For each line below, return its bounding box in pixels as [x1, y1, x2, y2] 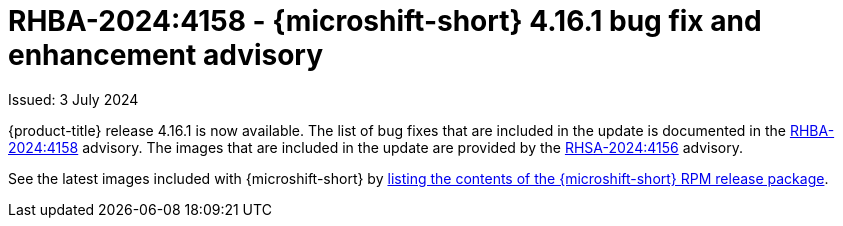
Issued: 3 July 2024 [8, 90, 139, 108]
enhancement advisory [8, 38, 324, 72]
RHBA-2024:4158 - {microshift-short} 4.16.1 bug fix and [8, 4, 762, 38]
